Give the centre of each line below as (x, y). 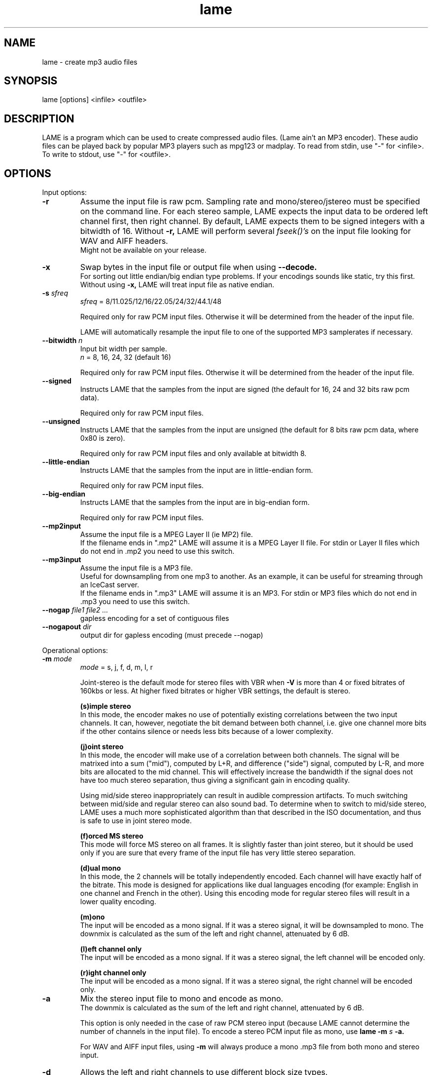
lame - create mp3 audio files (90, 62)
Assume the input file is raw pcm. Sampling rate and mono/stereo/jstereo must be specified (250, 202)
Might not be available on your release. (143, 250)
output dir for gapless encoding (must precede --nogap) (172, 635)
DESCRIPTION (39, 118)
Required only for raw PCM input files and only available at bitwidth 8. (193, 454)
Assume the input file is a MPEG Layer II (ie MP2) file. (166, 535)
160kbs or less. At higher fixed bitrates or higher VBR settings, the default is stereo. (215, 691)
